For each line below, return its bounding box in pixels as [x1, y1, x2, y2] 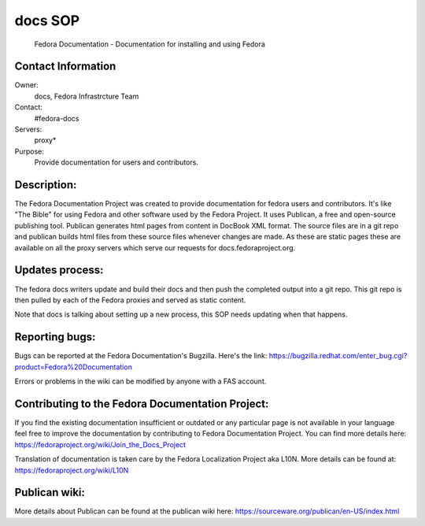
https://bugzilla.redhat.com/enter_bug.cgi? [268, 351, 408, 361]
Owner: [14, 80, 39, 90]
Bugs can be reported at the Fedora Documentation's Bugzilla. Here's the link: [14, 351, 268, 361]
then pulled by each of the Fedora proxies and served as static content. [14, 295, 246, 305]
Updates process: [14, 264, 104, 277]
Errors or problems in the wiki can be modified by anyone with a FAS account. [14, 376, 267, 386]
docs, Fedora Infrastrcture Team [34, 91, 139, 101]
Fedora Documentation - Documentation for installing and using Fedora [34, 39, 265, 49]
